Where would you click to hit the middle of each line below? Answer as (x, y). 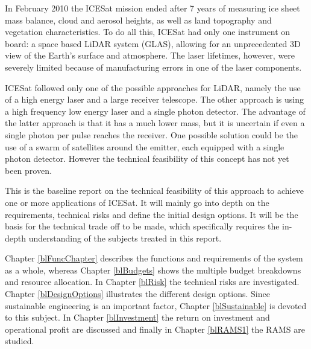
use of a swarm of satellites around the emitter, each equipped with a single (145, 146)
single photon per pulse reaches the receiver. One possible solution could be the (151, 134)
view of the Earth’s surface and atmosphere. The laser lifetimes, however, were (150, 55)
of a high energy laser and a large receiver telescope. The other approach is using (154, 99)
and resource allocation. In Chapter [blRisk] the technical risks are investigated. (152, 282)
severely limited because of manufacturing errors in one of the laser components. (153, 67)
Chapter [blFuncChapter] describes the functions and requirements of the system (154, 258)
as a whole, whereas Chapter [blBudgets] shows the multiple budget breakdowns (153, 270)
